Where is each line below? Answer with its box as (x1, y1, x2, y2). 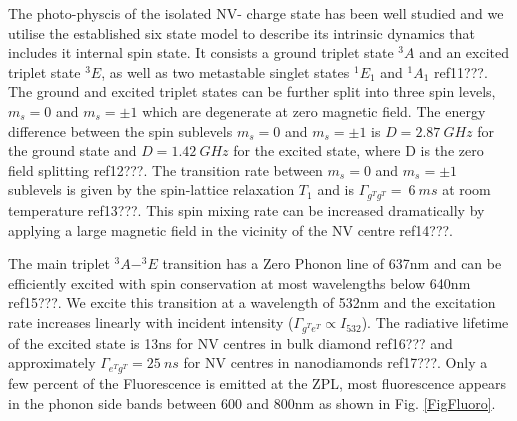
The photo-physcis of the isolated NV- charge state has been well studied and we (8, 3, 504, 23)
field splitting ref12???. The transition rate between (8, 159, 323, 180)
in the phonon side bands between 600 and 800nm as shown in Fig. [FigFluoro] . (8, 392, 496, 413)
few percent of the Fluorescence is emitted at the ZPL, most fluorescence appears (8, 373, 507, 394)
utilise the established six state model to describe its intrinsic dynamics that (8, 22, 476, 43)
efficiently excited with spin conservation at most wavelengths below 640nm (8, 272, 471, 293)
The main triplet (8, 253, 110, 274)
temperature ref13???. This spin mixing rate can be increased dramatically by (8, 200, 485, 221)
